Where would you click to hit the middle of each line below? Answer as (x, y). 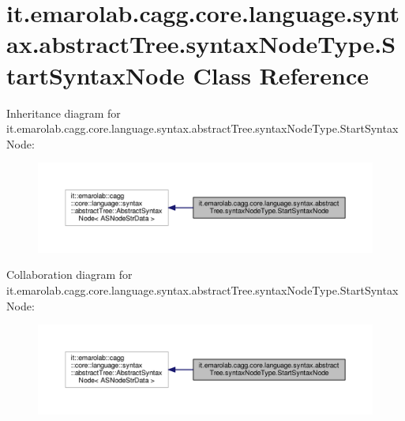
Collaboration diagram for (69, 274)
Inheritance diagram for (64, 113)
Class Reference (281, 75)
